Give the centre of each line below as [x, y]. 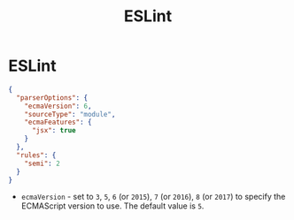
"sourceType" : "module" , [70, 114]
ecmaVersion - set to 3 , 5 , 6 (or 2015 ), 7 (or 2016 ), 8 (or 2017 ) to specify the [153, 197]
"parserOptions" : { [52, 98]
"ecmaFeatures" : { [58, 122]
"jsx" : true [54, 131]
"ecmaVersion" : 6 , [58, 106]
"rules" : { [36, 155]
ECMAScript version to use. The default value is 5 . [112, 206]
